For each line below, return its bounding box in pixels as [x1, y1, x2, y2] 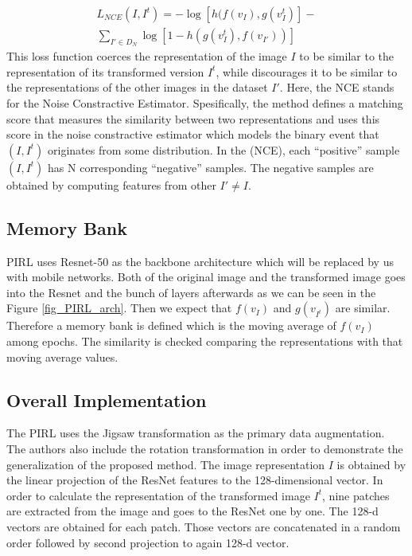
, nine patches [322, 487, 390, 503]
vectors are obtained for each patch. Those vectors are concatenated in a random [6, 518, 401, 534]
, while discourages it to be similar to [216, 63, 398, 80]
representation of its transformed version [6, 63, 204, 80]
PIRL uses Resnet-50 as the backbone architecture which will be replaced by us [6, 253, 394, 269]
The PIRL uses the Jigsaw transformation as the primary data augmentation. [6, 425, 385, 441]
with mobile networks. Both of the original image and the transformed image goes [6, 268, 406, 285]
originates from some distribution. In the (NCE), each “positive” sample [48, 141, 400, 158]
